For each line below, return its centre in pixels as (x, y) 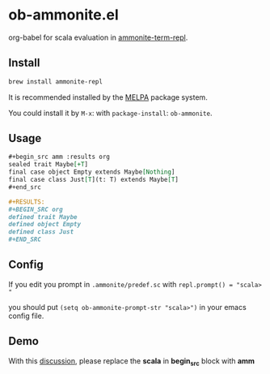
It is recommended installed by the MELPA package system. (108, 97)
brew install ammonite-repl (56, 82)
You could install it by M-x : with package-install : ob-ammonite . (110, 113)
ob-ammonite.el (63, 15)
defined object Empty (45, 225)
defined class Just (41, 232)
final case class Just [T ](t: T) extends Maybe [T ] (94, 180)
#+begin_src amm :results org (59, 157)
